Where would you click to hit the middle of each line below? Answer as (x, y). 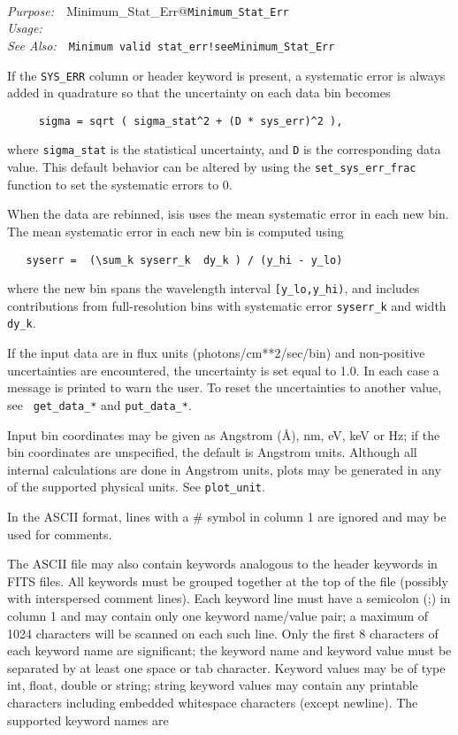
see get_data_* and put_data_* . (99, 404)
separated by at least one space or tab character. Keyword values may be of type (226, 667)
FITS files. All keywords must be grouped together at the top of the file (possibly (228, 580)
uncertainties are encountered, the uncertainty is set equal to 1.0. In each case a (223, 370)
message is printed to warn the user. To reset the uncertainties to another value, (225, 387)
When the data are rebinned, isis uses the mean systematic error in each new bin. (228, 214)
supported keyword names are (88, 720)
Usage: (25, 28)
